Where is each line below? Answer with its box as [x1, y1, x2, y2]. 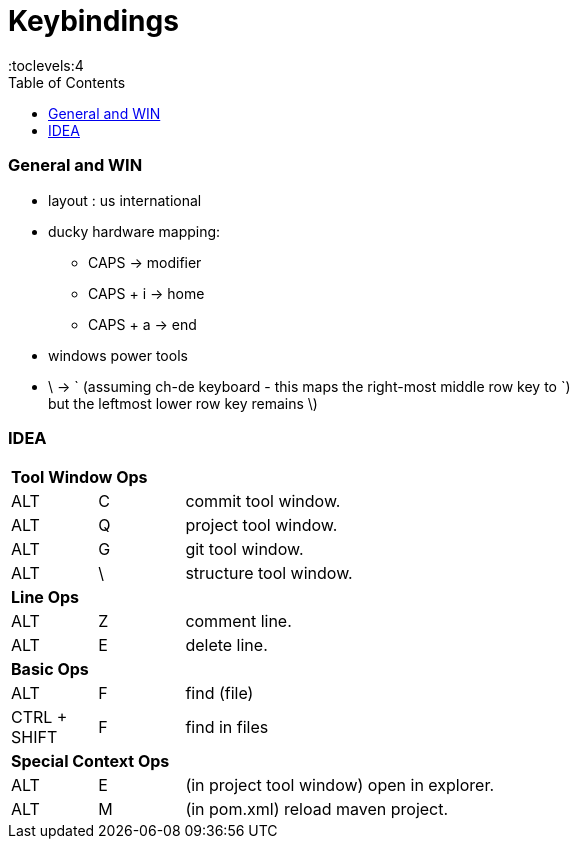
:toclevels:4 [8, 56, 84, 74]
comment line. [185, 611, 292, 632]
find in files [185, 717, 269, 738]
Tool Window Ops [11, 467, 148, 488]
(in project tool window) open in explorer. [185, 775, 495, 796]
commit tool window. [185, 491, 341, 512]
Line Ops [11, 587, 80, 608]
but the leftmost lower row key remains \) [48, 394, 318, 412]
